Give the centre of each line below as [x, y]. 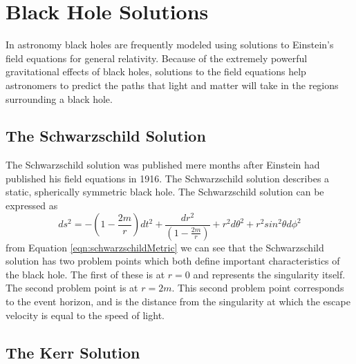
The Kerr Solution [73, 352]
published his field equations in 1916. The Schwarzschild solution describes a [168, 178]
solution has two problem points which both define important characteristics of [173, 261]
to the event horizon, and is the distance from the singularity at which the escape [178, 301]
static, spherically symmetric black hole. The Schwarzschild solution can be [165, 192]
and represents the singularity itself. [269, 274]
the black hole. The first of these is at [85, 274]
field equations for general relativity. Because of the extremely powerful [157, 58]
